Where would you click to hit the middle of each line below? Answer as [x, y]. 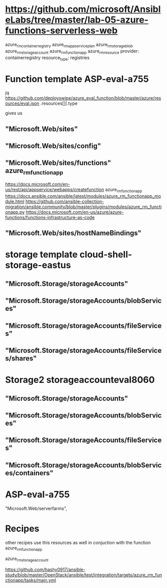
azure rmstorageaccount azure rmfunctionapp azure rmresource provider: [72, 51]
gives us [14, 113]
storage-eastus [38, 265]
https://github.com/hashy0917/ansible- [45, 569]
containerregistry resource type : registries [47, 58]
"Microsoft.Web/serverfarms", [36, 508]
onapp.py [15, 212]
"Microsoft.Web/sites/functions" [58, 163]
